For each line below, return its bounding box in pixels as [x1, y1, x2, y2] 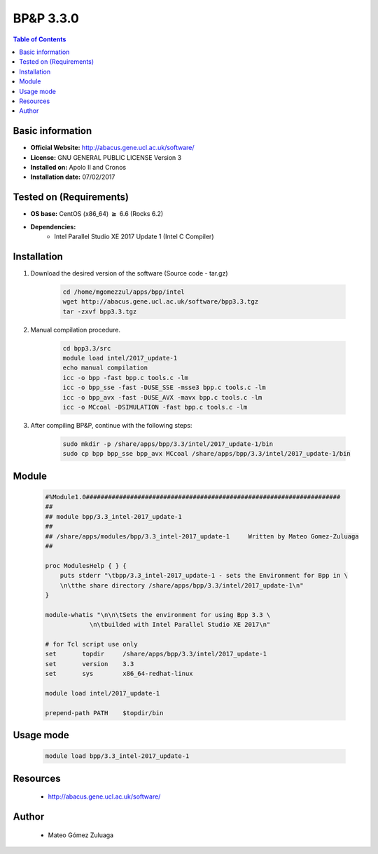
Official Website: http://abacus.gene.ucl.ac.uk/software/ [30, 144, 195, 152]
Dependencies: [30, 222, 76, 231]
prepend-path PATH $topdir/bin [45, 709, 164, 717]
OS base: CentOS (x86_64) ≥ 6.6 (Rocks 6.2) [30, 210, 164, 218]
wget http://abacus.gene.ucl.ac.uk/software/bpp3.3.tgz [62, 298, 259, 306]
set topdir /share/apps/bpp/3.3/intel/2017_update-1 [45, 650, 267, 658]
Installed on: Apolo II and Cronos [30, 163, 126, 171]
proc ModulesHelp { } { [45, 562, 127, 569]
